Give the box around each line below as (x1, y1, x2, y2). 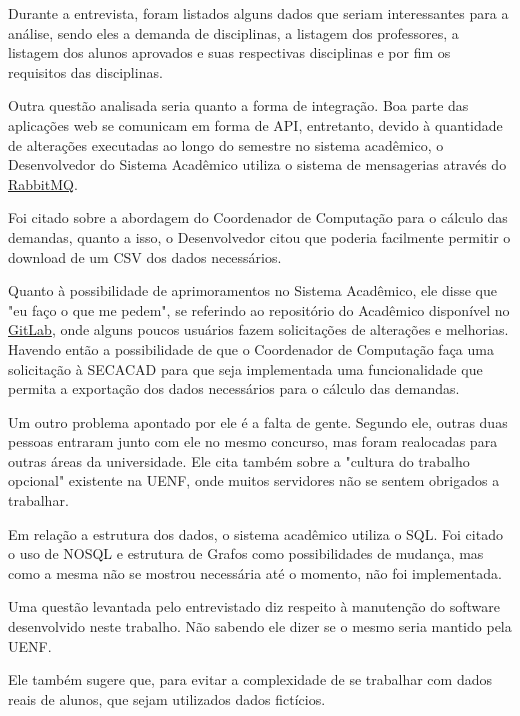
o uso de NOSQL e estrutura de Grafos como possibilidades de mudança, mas (8, 543, 484, 564)
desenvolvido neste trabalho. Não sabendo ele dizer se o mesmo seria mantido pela (8, 616, 512, 637)
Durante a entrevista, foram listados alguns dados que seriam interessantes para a (8, 3, 509, 23)
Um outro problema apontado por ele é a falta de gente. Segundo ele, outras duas (8, 411, 508, 432)
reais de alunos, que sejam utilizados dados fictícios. (8, 688, 326, 709)
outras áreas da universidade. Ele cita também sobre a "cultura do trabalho (8, 450, 470, 471)
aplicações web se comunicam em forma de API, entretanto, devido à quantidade (8, 114, 503, 135)
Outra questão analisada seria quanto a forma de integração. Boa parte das (8, 95, 469, 116)
